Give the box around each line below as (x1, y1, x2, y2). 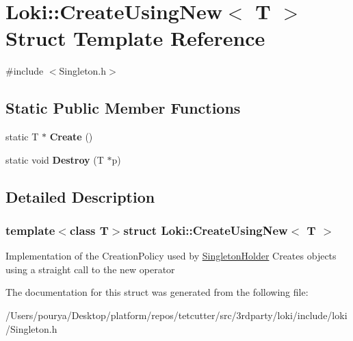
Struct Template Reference (5, 24, 265, 52)
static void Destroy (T (5, 152, 104, 166)
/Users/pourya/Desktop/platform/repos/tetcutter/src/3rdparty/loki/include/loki (5, 308, 348, 323)
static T (5, 129, 39, 144)
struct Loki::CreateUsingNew (123, 222, 288, 238)
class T (69, 222, 109, 238)
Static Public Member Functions (5, 97, 241, 118)
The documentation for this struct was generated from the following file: (5, 285, 309, 299)
